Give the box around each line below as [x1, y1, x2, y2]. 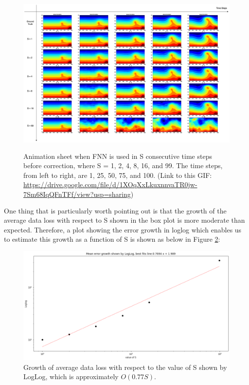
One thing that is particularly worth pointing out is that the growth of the [4, 205, 227, 215]
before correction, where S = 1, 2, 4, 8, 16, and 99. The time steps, [23, 160, 223, 171]
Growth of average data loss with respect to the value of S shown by [23, 362, 227, 372]
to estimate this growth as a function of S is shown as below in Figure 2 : [4, 234, 220, 244]
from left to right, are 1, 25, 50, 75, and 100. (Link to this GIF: [23, 170, 212, 180]
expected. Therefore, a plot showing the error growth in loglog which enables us [4, 224, 242, 234]
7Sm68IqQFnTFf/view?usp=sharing [23, 189, 131, 199]
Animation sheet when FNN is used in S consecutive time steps [23, 151, 212, 161]
